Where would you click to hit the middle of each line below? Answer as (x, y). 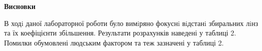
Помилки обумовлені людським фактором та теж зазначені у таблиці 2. (114, 42)
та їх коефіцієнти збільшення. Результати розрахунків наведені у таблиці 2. (120, 33)
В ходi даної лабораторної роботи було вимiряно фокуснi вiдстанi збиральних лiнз (131, 23)
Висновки (20, 6)
